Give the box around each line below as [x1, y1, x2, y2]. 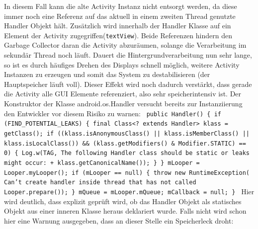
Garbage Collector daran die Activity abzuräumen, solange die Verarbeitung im [4, 40, 247, 50]
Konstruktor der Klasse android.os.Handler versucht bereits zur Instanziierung [4, 98, 243, 108]
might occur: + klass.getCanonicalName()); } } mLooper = [4, 159, 200, 166]
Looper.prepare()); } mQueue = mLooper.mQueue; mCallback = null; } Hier [4, 186, 255, 196]
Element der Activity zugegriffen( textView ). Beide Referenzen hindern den [4, 30, 232, 40]
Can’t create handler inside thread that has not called [4, 179, 196, 186]
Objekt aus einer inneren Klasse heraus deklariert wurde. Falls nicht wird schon [4, 206, 247, 216]
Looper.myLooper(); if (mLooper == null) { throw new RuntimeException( [4, 169, 250, 176]
